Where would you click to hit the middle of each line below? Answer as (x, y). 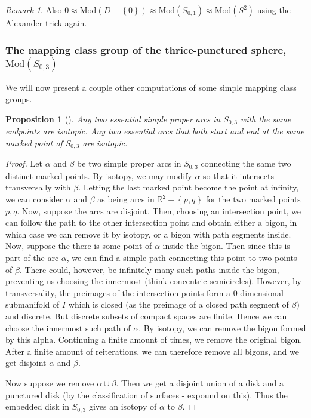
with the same (266, 119)
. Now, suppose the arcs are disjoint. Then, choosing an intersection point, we (159, 210)
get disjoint (26, 363)
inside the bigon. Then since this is (227, 246)
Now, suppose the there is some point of (79, 246)
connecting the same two (246, 163)
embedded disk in (38, 406)
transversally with (38, 187)
